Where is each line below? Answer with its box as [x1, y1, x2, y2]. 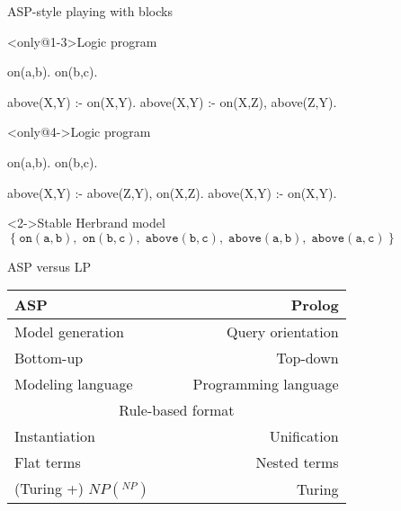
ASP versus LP [7, 256, 91, 275]
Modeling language [14, 373, 133, 395]
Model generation [14, 321, 124, 343]
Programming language [192, 373, 339, 395]
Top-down [276, 347, 339, 369]
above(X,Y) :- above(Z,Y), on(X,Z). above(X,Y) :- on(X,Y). [7, 183, 337, 202]
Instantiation [14, 426, 95, 447]
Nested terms [255, 452, 339, 473]
